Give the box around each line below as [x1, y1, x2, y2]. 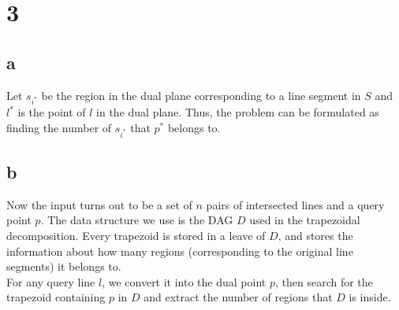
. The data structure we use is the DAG [40, 212, 233, 228]
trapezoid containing [6, 289, 106, 305]
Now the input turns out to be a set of [6, 196, 192, 212]
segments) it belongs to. [6, 258, 121, 275]
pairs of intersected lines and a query [206, 196, 385, 212]
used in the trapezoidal [249, 212, 360, 228]
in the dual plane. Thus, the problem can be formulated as [96, 104, 379, 120]
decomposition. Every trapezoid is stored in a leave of [6, 227, 266, 244]
